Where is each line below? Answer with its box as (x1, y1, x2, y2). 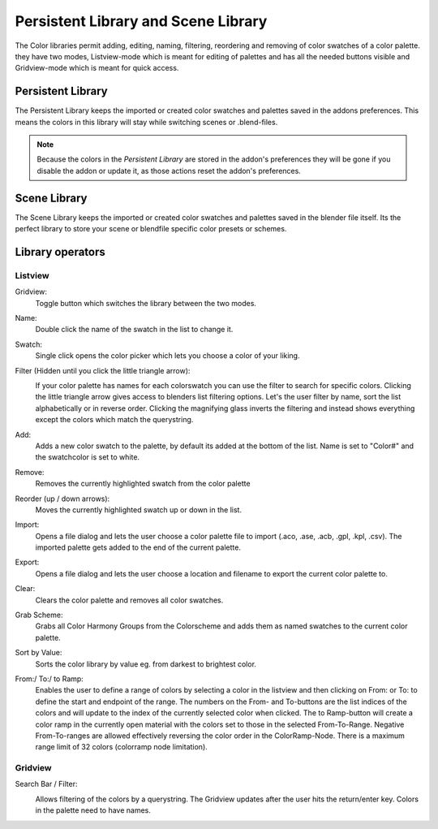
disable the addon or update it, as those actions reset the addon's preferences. (36, 166, 302, 175)
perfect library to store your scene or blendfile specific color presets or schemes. (15, 224, 287, 234)
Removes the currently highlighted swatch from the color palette (35, 479, 251, 489)
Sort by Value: (15, 648, 62, 658)
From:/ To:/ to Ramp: (15, 674, 84, 684)
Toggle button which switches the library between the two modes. (35, 298, 257, 308)
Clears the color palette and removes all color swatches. (35, 595, 224, 605)
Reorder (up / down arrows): (15, 494, 110, 503)
